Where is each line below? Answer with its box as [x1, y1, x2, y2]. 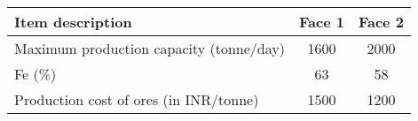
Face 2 [358, 11, 404, 32]
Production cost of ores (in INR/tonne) [14, 89, 259, 110]
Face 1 [298, 11, 344, 32]
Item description [14, 11, 132, 32]
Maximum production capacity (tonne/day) [14, 38, 285, 58]
